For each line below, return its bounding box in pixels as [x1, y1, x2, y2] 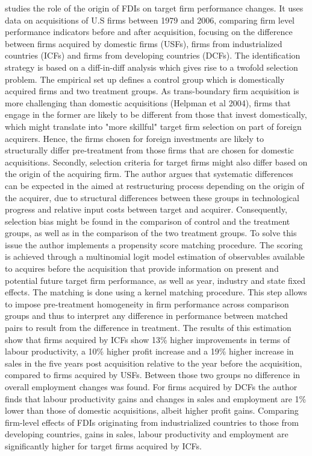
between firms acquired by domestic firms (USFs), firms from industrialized [5, 37, 282, 50]
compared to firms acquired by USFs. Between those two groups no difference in [5, 368, 301, 381]
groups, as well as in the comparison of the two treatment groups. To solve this [5, 226, 297, 239]
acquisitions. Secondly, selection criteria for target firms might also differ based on [5, 155, 308, 168]
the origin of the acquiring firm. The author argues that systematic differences [5, 167, 293, 180]
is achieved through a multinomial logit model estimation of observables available [5, 250, 305, 263]
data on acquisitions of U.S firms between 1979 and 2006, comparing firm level [5, 13, 295, 26]
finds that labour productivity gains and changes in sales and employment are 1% [5, 392, 307, 405]
